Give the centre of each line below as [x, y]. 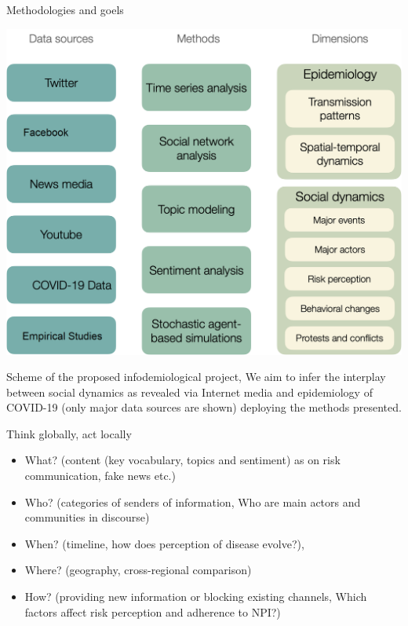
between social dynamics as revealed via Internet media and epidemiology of [189, 392]
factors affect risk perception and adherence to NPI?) [153, 611]
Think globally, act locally [69, 433]
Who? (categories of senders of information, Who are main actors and [193, 502]
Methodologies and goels [65, 9]
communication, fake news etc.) [100, 476]
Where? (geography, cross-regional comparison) [138, 570]
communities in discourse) [87, 517]
